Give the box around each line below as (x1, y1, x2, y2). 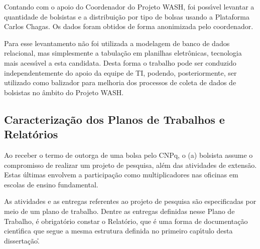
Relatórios (4, 126, 58, 142)
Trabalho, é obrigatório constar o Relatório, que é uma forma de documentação (4, 215, 248, 226)
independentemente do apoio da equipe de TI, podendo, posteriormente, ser (4, 67, 237, 78)
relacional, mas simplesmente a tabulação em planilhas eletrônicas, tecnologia (4, 48, 242, 58)
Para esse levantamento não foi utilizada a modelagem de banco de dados (4, 38, 230, 48)
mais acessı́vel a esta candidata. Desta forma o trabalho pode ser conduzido (4, 57, 236, 68)
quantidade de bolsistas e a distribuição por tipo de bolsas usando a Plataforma (4, 11, 249, 22)
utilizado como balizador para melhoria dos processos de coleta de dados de (4, 77, 236, 88)
